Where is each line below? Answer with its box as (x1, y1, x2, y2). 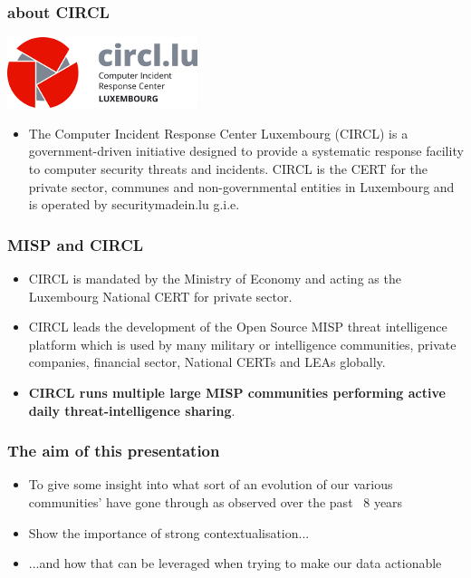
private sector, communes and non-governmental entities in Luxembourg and (28, 177, 455, 196)
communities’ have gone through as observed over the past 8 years (28, 492, 403, 511)
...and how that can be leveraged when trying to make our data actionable (28, 554, 442, 573)
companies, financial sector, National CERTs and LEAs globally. (28, 352, 386, 371)
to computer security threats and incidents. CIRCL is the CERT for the (28, 159, 428, 178)
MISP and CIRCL (7, 233, 144, 255)
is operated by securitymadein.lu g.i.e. (28, 195, 240, 214)
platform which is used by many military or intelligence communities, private (28, 334, 457, 353)
